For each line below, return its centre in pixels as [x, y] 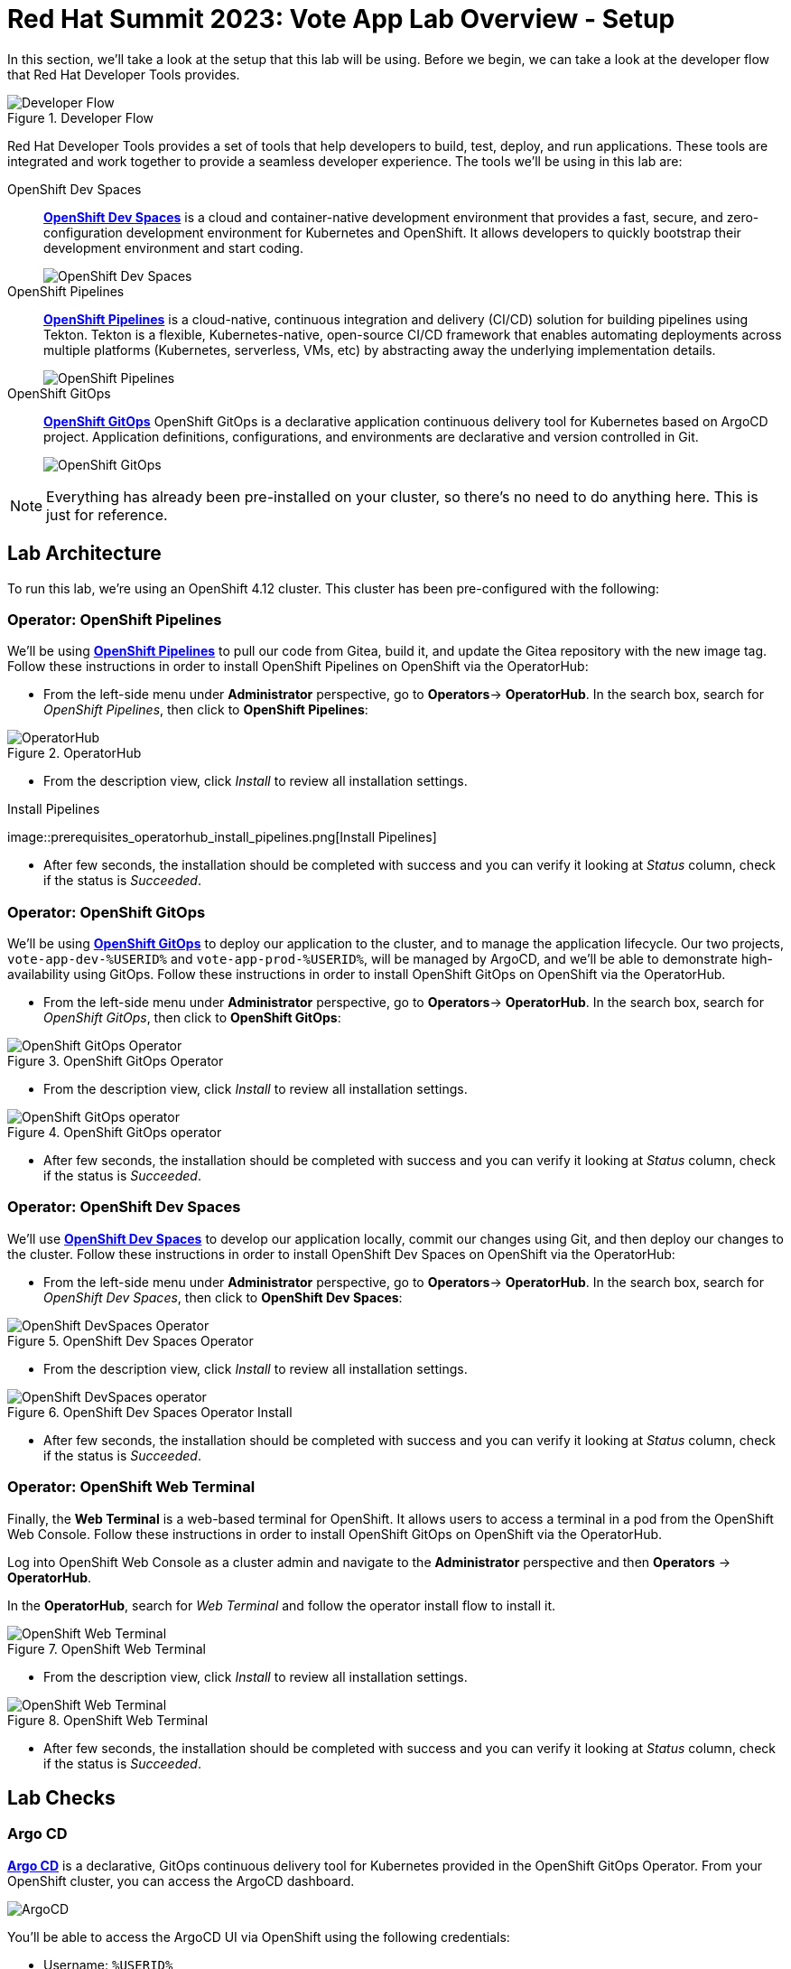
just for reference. [107, 514]
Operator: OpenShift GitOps [107, 912]
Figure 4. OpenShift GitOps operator [115, 1133]
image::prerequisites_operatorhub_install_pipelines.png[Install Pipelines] [222, 837]
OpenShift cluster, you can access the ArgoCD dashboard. [181, 1880]
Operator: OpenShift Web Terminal [131, 1487]
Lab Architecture [84, 554]
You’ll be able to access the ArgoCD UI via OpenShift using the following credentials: [259, 1936]
